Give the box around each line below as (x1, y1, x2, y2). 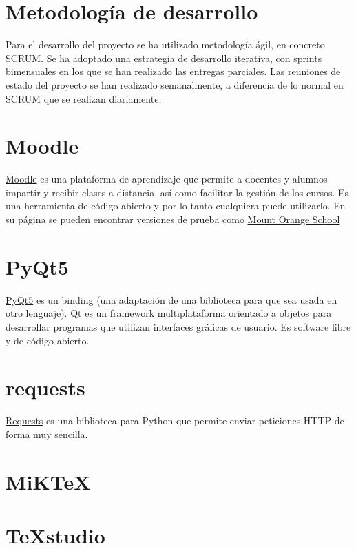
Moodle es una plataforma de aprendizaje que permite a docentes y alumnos (6, 172, 328, 186)
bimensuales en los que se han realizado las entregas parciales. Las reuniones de (6, 64, 341, 79)
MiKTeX (6, 467, 91, 495)
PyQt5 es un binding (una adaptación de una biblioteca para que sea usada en (6, 292, 337, 307)
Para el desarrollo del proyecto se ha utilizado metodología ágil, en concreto (6, 37, 325, 52)
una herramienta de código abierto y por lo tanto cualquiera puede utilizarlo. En (6, 198, 346, 213)
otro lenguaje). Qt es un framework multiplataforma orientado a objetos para (6, 306, 332, 320)
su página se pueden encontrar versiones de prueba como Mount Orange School (6, 212, 340, 226)
